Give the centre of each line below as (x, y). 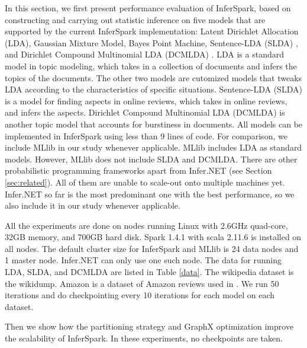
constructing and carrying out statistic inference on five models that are (135, 19)
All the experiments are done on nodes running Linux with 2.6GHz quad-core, (146, 225)
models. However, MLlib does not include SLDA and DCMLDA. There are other (151, 159)
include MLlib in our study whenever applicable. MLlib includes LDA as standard (153, 147)
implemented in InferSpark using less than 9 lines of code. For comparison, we (146, 135)
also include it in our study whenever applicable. (93, 205)
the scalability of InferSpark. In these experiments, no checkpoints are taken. (144, 338)
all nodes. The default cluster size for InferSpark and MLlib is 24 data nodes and (152, 248)
